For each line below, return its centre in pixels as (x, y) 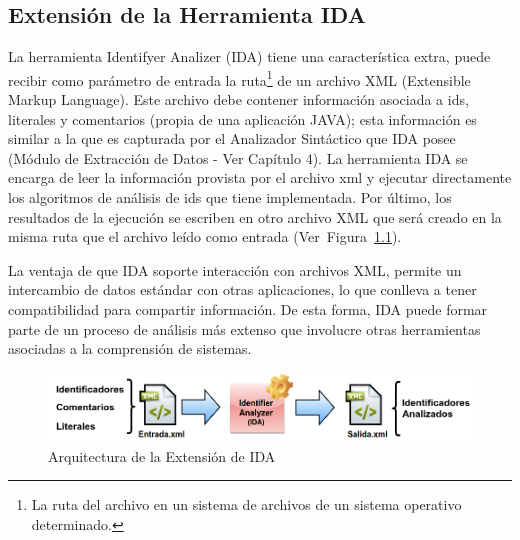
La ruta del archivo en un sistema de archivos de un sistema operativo (246, 504)
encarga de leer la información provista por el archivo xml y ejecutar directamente (260, 177)
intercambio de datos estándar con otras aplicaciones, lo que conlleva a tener (242, 289)
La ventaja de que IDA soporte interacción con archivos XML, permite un (235, 269)
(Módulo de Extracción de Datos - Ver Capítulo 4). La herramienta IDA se (238, 157)
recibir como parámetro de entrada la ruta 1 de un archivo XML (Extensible (239, 78)
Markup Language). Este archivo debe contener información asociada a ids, (238, 99)
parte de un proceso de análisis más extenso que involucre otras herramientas (244, 328)
